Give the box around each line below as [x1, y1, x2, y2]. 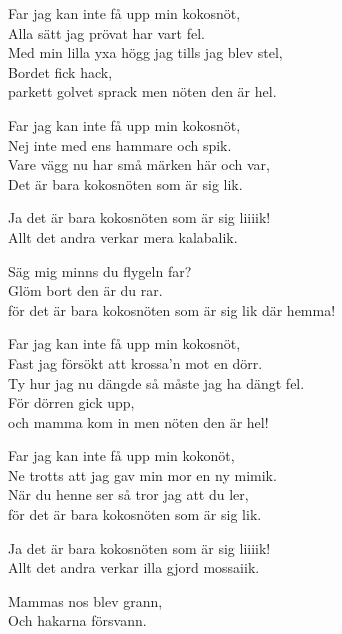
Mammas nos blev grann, [8, 590, 163, 611]
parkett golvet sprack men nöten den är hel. [8, 81, 277, 102]
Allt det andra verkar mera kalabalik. [8, 226, 238, 247]
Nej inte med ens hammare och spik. [8, 134, 232, 155]
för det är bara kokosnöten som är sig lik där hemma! [8, 299, 336, 320]
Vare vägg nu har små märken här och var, [8, 154, 270, 175]
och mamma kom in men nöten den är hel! [8, 411, 269, 432]
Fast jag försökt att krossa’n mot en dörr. [8, 352, 263, 373]
